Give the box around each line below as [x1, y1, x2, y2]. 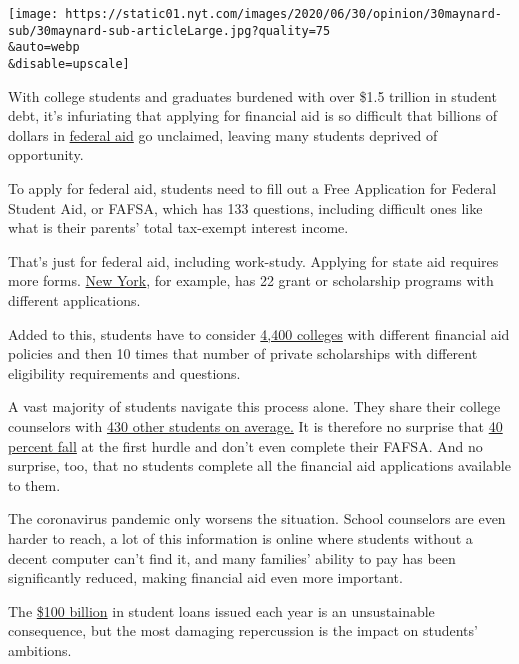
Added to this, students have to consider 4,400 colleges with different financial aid [8, 323, 510, 344]
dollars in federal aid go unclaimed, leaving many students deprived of [8, 124, 438, 145]
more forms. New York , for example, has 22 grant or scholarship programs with [8, 270, 494, 291]
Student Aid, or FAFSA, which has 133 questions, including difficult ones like [8, 197, 483, 218]
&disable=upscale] [8, 56, 130, 71]
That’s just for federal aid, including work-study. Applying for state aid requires [8, 250, 499, 271]
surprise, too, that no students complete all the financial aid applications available [8, 455, 511, 476]
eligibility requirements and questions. [8, 362, 241, 383]
